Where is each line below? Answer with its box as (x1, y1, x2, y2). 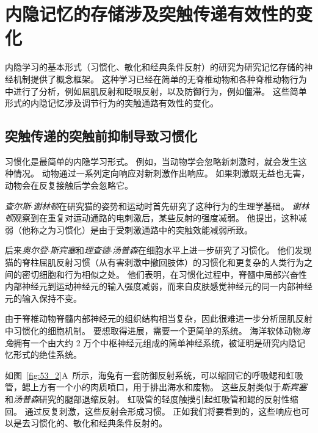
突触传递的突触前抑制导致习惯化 (5, 126, 197, 145)
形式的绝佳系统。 (13, 348, 82, 361)
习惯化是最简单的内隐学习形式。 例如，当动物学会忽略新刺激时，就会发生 (5, 155, 298, 167)
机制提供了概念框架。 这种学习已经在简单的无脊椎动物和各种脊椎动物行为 (13, 72, 307, 85)
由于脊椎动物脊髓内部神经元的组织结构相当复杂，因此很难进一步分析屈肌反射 (5, 312, 313, 325)
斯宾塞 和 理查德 (49, 244, 110, 257)
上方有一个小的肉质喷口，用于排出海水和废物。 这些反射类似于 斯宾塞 (30, 380, 307, 393)
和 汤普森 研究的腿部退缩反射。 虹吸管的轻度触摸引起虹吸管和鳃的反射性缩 (5, 392, 298, 405)
